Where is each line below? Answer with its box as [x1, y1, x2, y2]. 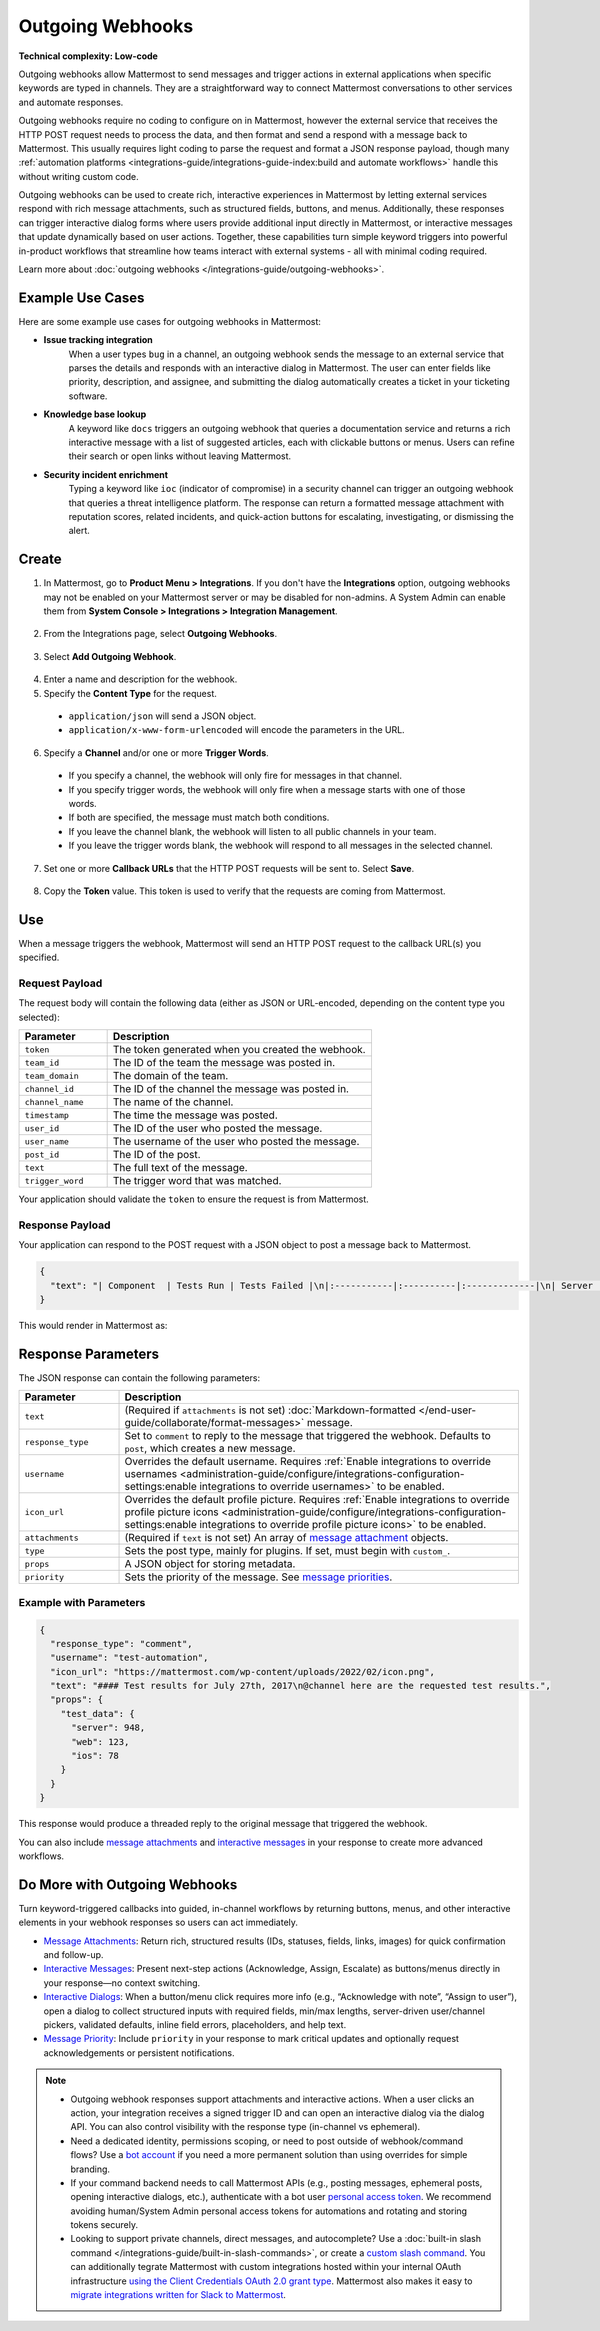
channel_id [24, 1083, 75, 1094]
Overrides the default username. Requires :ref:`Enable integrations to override [124, 1455, 492, 1469]
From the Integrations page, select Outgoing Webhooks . [43, 628, 278, 640]
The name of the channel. [112, 1095, 234, 1109]
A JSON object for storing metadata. [124, 1557, 296, 1571]
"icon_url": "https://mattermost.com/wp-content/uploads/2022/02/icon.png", [50, 1666, 435, 1677]
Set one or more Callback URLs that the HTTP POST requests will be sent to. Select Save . [43, 862, 415, 874]
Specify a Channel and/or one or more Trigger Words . [43, 746, 269, 759]
